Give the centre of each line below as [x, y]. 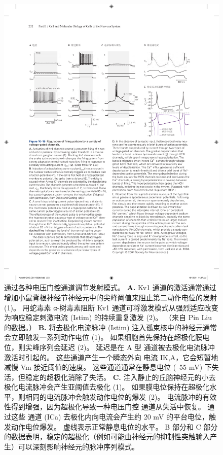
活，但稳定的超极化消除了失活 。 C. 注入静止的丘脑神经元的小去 [110, 377]
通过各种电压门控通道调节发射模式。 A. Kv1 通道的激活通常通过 [110, 287]
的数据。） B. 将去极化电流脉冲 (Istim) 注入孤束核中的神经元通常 [111, 327]
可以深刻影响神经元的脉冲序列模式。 [78, 446]
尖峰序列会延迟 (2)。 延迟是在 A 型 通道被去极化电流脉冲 [120, 347]
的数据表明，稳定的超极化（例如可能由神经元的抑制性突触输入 [107, 436]
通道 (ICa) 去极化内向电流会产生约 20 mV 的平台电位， [118, 417]
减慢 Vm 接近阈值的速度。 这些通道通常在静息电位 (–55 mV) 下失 [111, 367]
